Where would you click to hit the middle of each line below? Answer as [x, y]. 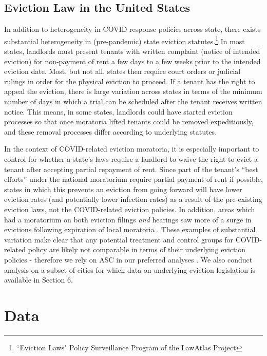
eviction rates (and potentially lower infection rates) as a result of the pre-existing [133, 199]
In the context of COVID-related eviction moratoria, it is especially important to [132, 149]
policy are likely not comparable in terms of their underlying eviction [137, 249]
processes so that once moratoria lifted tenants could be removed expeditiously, [129, 121]
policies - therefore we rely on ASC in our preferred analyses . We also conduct [128, 259]
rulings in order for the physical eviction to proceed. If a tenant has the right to [130, 81]
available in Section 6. [39, 280]
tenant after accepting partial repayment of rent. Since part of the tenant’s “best [131, 169]
